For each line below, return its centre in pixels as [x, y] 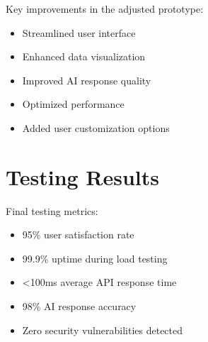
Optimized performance [73, 104]
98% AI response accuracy [79, 306]
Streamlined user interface [79, 32]
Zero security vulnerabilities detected [103, 330]
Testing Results [83, 176]
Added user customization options [96, 127]
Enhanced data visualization [84, 56]
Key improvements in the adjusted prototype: [105, 9]
